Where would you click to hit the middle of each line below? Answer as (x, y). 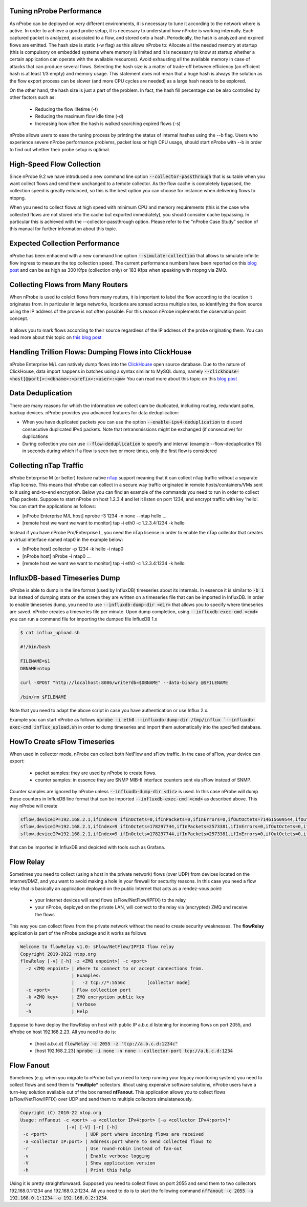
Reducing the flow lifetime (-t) (67, 109)
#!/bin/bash (35, 647)
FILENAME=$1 (35, 661)
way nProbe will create (34, 806)
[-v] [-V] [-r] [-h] (92, 1127)
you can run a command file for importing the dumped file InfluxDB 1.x (83, 619)
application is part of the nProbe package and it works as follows (78, 933)
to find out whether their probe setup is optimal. (60, 149)
